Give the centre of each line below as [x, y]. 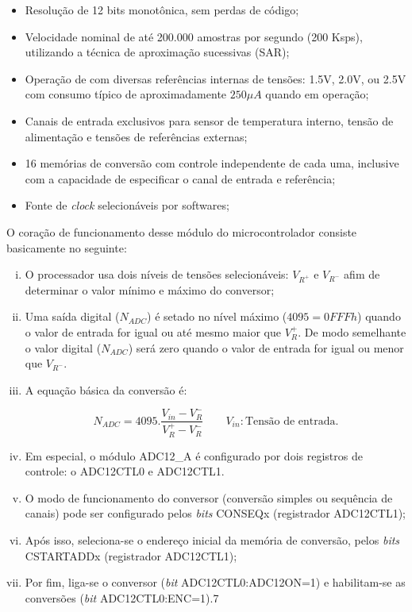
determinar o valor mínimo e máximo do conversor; [150, 289]
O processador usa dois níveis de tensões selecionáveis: [157, 274]
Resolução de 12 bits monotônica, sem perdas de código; [162, 10]
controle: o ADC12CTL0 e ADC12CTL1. [125, 471]
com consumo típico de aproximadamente [126, 94]
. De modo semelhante [352, 332]
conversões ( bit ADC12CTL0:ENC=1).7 [122, 597]
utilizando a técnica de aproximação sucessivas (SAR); [157, 52]
